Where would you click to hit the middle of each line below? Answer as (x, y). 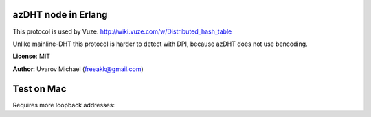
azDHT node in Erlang (60, 15)
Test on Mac (40, 89)
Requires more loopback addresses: (64, 105)
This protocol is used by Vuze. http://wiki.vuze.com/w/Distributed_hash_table (122, 31)
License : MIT (32, 56)
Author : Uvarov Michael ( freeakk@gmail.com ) (78, 69)
